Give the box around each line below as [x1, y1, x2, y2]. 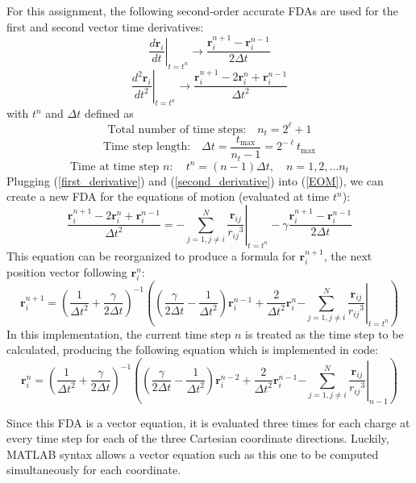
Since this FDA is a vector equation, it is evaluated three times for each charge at [6, 414, 410, 431]
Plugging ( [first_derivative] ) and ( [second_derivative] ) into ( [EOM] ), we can [6, 172, 384, 189]
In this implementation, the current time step [6, 325, 231, 342]
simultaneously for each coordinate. [6, 461, 181, 478]
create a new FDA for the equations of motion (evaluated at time [6, 188, 330, 205]
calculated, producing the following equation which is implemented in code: [6, 341, 378, 358]
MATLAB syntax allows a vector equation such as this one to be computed [6, 445, 379, 462]
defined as [84, 105, 134, 122]
